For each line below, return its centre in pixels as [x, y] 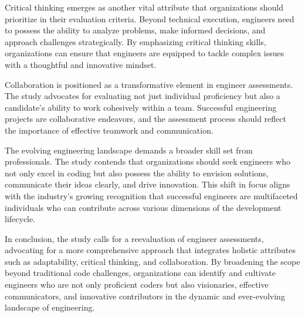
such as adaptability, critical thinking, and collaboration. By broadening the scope [152, 261]
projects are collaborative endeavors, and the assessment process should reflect [145, 119]
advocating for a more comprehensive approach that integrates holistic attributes [150, 250]
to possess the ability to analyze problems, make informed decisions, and [135, 30]
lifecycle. [20, 219]
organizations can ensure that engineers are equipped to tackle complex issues [145, 53]
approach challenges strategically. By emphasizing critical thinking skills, [135, 41]
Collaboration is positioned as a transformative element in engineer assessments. [149, 84]
